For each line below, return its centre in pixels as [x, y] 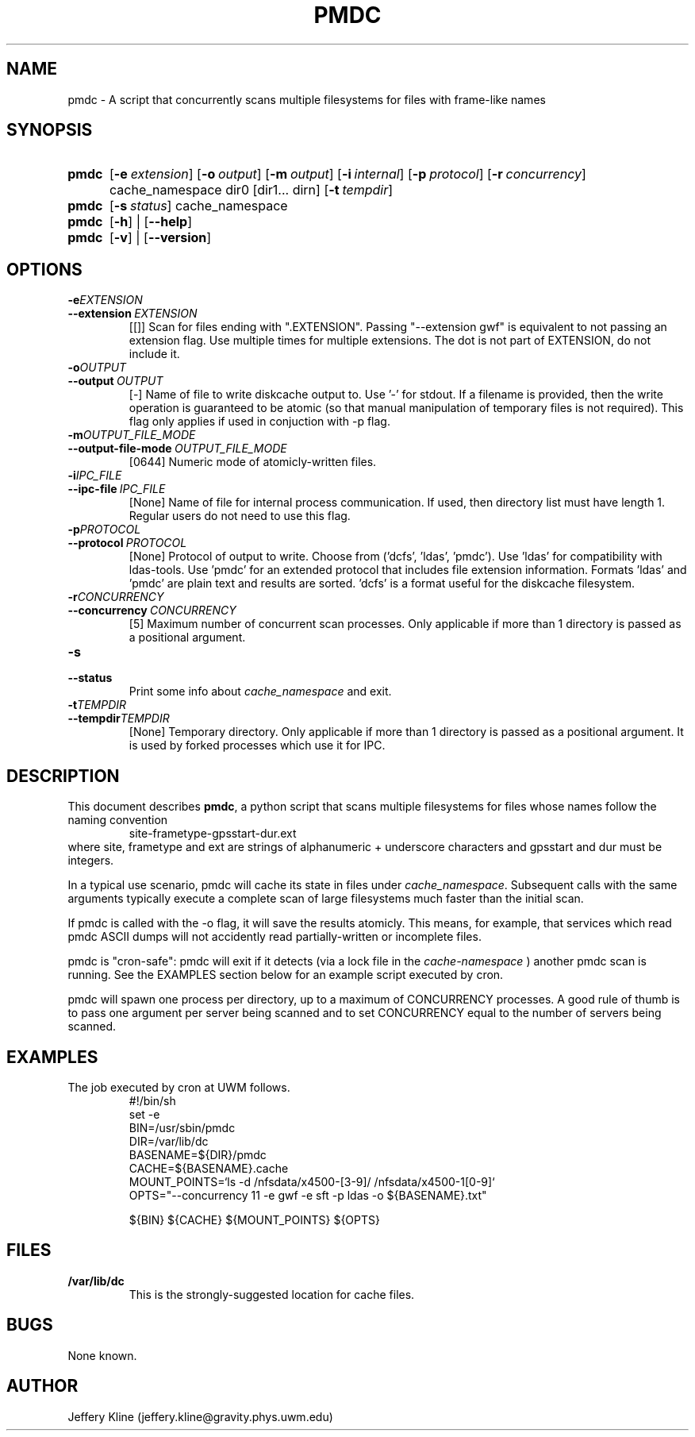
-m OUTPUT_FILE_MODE [132, 435]
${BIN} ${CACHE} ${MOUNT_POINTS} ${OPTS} [254, 1219]
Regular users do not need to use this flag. [240, 516]
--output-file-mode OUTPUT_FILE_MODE [177, 449]
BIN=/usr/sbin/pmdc [182, 1127]
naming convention [118, 820]
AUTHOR [42, 1386]
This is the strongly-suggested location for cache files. [272, 1294]
